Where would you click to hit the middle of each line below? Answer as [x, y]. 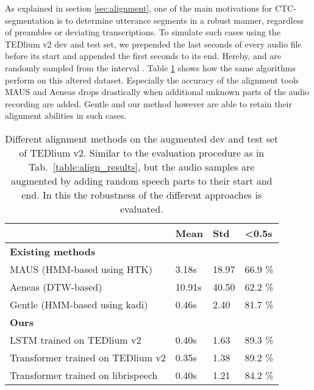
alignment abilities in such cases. [66, 115]
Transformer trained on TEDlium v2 [88, 357]
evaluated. [141, 208]
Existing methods [53, 251]
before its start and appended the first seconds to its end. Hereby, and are [143, 56]
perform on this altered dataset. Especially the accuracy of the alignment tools [152, 80]
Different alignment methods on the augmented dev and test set [142, 138]
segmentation [30, 20]
